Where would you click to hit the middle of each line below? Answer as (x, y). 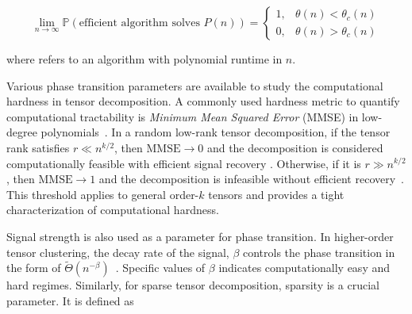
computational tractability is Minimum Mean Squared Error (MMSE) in (183, 116)
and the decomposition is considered (295, 147)
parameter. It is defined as (70, 300)
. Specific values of (160, 268)
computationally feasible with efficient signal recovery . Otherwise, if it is (184, 163)
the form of (34, 268)
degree (22, 132)
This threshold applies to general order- (103, 194)
